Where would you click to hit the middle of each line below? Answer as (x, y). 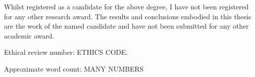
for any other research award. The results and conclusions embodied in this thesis (127, 16)
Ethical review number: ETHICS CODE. (66, 52)
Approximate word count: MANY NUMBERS (74, 68)
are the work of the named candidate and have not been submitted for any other (127, 26)
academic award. (29, 35)
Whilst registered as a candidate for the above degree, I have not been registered (127, 6)
